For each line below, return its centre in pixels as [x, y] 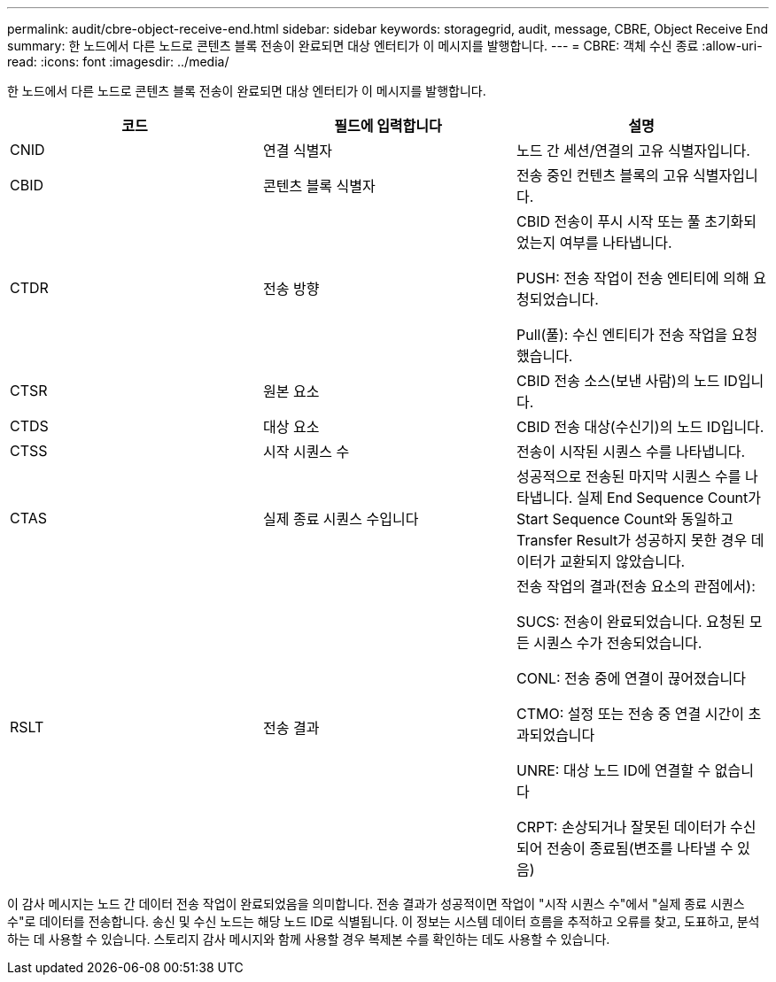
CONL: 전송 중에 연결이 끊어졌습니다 [631, 678]
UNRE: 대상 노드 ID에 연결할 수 [613, 770]
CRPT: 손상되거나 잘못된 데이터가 [621, 827]
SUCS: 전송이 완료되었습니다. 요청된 [631, 622]
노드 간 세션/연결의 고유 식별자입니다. [633, 151]
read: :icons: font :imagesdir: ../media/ [118, 62]
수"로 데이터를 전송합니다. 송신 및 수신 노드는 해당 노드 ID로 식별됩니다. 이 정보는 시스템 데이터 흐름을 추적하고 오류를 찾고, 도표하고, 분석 [384, 921]
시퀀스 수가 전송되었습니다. [618, 643]
